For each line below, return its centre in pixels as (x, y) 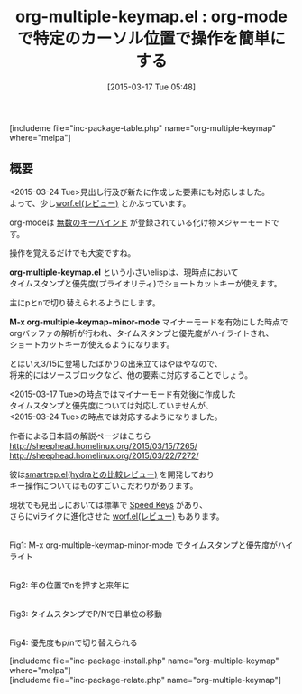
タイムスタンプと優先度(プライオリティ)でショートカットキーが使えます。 (146, 283)
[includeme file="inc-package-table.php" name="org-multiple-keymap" (143, 127)
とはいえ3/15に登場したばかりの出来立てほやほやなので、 (116, 363)
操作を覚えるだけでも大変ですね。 (73, 253)
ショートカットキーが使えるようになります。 (92, 344)
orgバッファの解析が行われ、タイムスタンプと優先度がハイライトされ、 (142, 333)
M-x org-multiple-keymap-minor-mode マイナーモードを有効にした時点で (149, 322)
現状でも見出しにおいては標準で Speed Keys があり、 (109, 504)
